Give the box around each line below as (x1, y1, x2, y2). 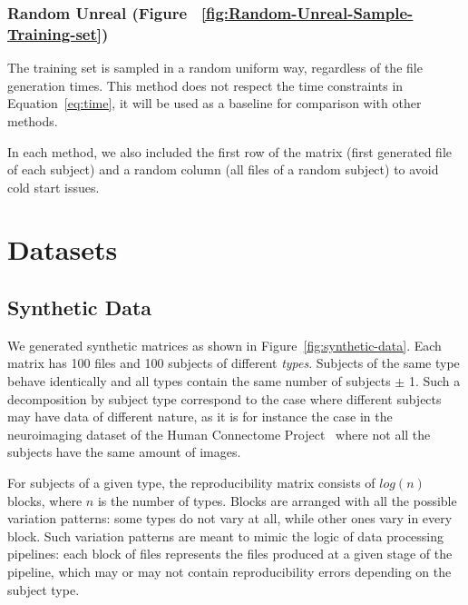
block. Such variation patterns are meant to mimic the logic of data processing (7, 526, 444, 545)
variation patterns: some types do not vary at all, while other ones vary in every (7, 509, 453, 528)
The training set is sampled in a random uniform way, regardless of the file (7, 58, 423, 77)
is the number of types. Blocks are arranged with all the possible (97, 491, 457, 510)
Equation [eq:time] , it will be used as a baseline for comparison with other (7, 94, 422, 113)
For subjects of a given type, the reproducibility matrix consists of (7, 473, 375, 492)
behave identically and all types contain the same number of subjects (7, 372, 391, 391)
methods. (7, 111, 58, 130)
